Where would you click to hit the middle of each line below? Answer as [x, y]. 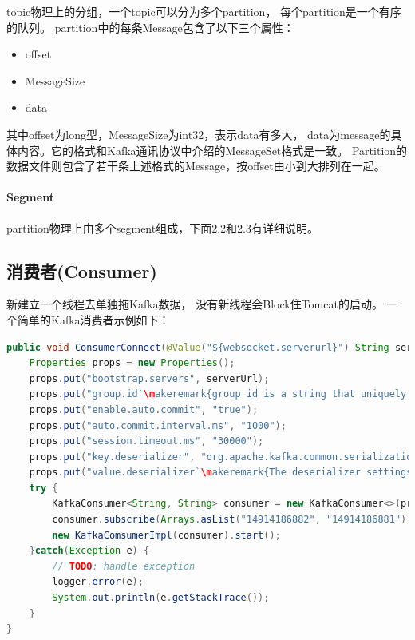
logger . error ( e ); [98, 582]
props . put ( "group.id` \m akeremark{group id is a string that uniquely [218, 394]
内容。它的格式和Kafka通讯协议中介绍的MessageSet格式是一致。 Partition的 [212, 150]
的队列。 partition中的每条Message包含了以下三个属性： [150, 27]
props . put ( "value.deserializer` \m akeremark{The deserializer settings [221, 473]
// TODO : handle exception [124, 566]
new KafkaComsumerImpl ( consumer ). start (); [166, 535]
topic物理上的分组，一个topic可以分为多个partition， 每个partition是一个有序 [204, 11]
